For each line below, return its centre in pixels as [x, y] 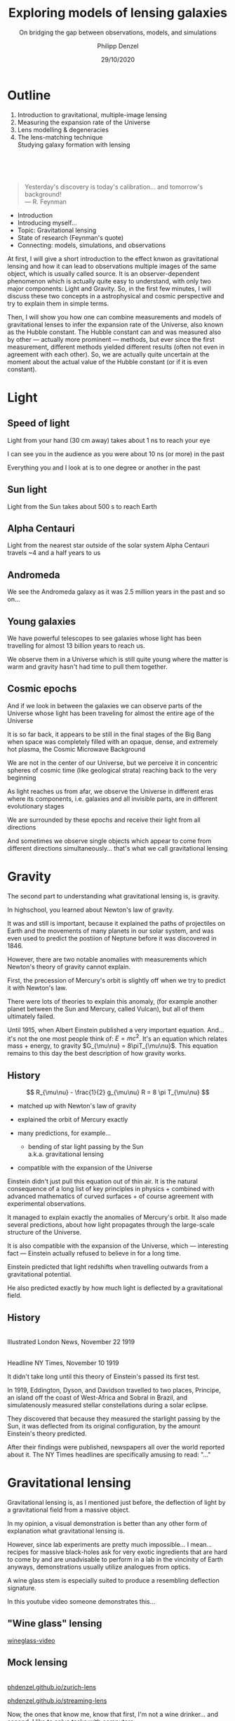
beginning [22, 778]
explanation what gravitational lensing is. [66, 1531]
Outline [29, 95]
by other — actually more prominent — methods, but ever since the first [111, 339]
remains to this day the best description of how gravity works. [97, 1054]
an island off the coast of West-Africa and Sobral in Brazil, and [98, 1397]
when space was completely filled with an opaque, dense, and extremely [113, 741]
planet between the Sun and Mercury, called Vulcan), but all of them [106, 1009]
